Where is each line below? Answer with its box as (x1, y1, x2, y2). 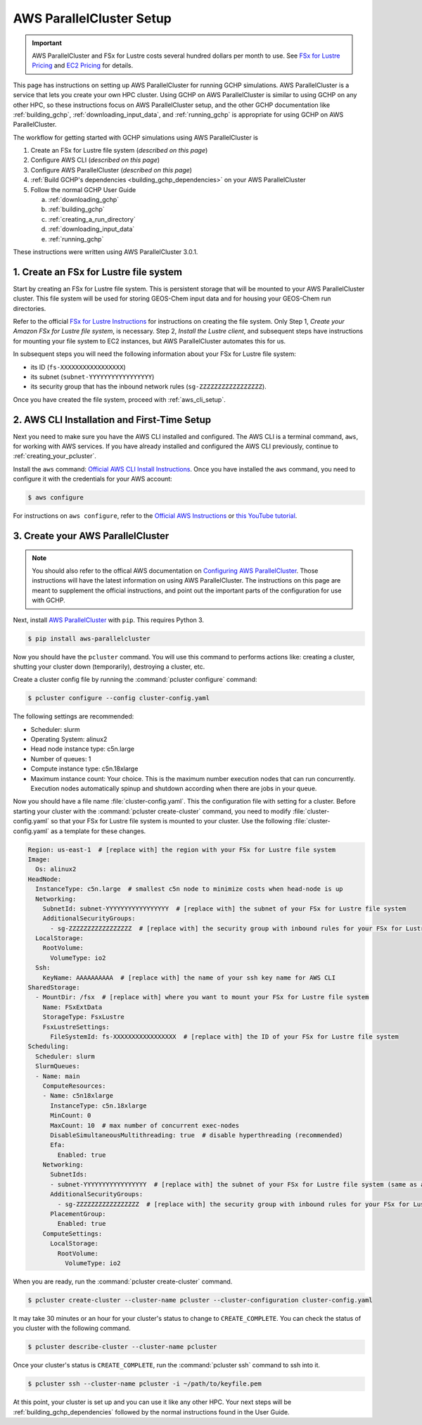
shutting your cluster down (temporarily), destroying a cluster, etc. (13, 662, 205, 671)
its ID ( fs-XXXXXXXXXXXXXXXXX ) (30, 362, 126, 371)
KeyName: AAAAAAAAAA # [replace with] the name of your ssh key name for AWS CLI (42, 973, 336, 982)
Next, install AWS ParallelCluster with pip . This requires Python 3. (13, 616, 204, 624)
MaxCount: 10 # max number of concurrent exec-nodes (50, 1121, 240, 1129)
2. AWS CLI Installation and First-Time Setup (13, 414, 211, 426)
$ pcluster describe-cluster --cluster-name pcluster (27, 1343, 217, 1351)
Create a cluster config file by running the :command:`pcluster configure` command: (13, 676, 257, 684)
